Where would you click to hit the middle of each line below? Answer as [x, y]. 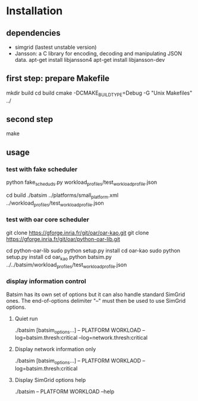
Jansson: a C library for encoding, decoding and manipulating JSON [98, 54]
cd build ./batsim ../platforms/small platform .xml [62, 196]
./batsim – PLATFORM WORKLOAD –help [65, 391]
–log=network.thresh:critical [113, 338]
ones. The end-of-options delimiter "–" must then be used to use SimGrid [96, 300]
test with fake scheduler [42, 169]
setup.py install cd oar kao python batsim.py [59, 257]
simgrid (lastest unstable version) [56, 47]
